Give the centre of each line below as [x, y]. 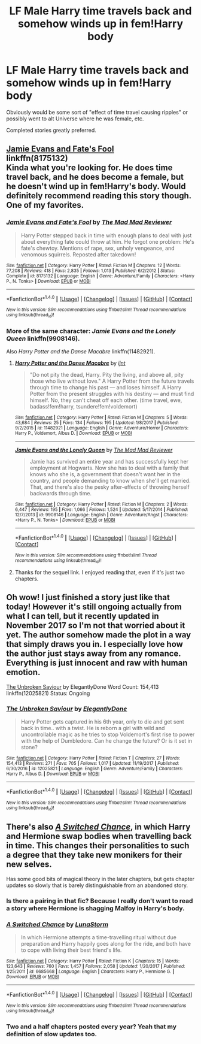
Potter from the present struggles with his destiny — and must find [112, 394]
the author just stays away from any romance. [94, 654]
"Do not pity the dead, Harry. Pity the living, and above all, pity [107, 374]
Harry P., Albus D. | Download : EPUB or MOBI [53, 774]
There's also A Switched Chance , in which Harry [98, 827]
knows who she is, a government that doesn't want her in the [105, 474]
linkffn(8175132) [37, 158]
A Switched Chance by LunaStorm [57, 924]
